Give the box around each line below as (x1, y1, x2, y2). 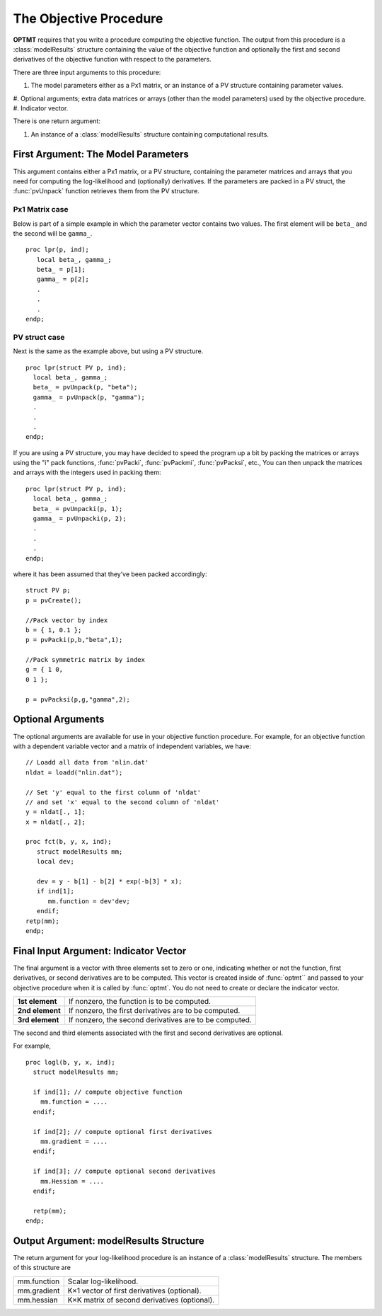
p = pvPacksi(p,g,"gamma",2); (25, 695, 131, 704)
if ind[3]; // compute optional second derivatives (33, 1167, 216, 1175)
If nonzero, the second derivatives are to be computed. (68, 1015, 253, 1025)
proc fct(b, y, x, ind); (25, 837, 112, 846)
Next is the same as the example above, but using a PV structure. (13, 347, 204, 355)
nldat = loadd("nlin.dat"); (25, 768, 123, 777)
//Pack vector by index (25, 616, 108, 624)
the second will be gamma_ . (13, 229, 93, 237)
